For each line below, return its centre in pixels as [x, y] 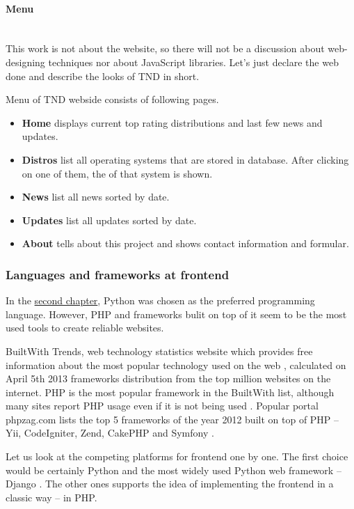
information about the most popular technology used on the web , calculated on [176, 365]
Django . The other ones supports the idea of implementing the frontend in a [170, 484]
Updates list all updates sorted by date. [109, 220]
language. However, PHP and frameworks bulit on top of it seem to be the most [176, 314]
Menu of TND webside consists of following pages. [112, 99]
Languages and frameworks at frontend [118, 274]
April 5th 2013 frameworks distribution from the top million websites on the [168, 378]
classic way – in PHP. [51, 497]
